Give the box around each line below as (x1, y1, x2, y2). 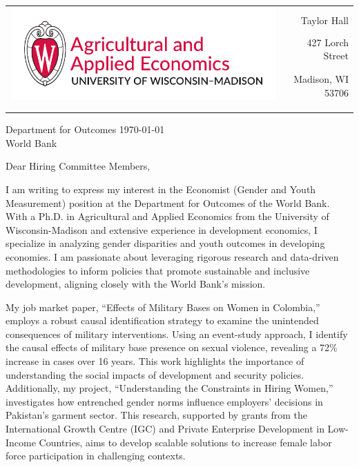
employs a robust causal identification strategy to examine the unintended (6, 313, 319, 328)
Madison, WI (293, 72, 349, 86)
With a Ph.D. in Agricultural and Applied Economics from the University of (6, 209, 329, 223)
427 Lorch (307, 34, 349, 49)
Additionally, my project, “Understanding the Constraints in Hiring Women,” (6, 381, 333, 395)
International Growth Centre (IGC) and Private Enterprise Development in (6, 421, 324, 436)
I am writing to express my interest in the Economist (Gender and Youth (6, 181, 316, 196)
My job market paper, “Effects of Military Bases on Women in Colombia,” (6, 299, 320, 314)
